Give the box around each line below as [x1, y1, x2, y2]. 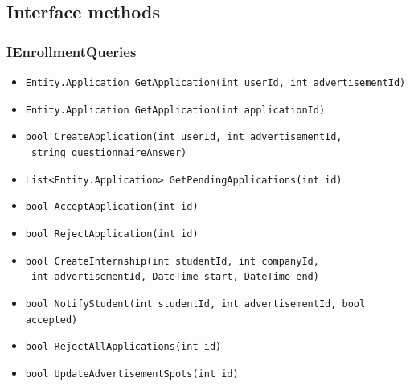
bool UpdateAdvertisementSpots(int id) [25, 368, 239, 380]
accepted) [25, 314, 78, 326]
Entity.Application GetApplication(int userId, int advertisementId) [25, 77, 406, 88]
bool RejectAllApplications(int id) [25, 341, 222, 353]
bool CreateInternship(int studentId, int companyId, [25, 255, 319, 267]
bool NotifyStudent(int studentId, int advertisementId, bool [25, 298, 366, 310]
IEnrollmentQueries [6, 41, 137, 61]
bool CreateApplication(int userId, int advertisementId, [25, 131, 342, 143]
